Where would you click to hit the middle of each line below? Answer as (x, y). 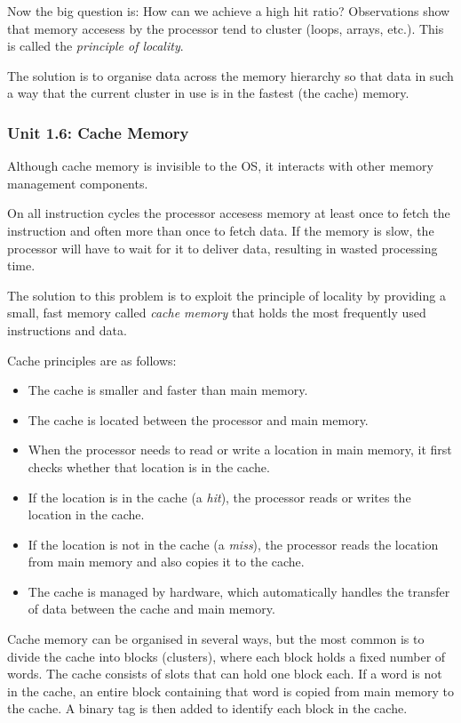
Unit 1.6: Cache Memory (98, 132)
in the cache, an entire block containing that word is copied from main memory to (231, 691)
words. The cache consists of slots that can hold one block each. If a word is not (225, 674)
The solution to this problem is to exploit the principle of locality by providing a (227, 295)
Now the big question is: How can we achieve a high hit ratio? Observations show (229, 11)
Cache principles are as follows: (92, 360)
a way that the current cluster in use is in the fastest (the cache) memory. (208, 93)
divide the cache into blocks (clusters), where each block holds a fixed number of (227, 656)
